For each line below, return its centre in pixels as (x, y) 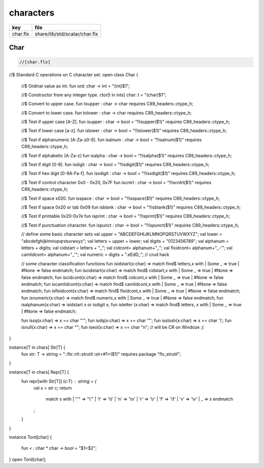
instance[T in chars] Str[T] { (37, 347)
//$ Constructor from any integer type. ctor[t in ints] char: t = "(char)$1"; (94, 95)
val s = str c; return (53, 388)
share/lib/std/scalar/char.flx (66, 34)
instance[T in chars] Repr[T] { (39, 372)
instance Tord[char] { (31, 437)
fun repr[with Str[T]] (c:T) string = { (59, 381)
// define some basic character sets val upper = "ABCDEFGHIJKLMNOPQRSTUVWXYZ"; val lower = (122, 234)
